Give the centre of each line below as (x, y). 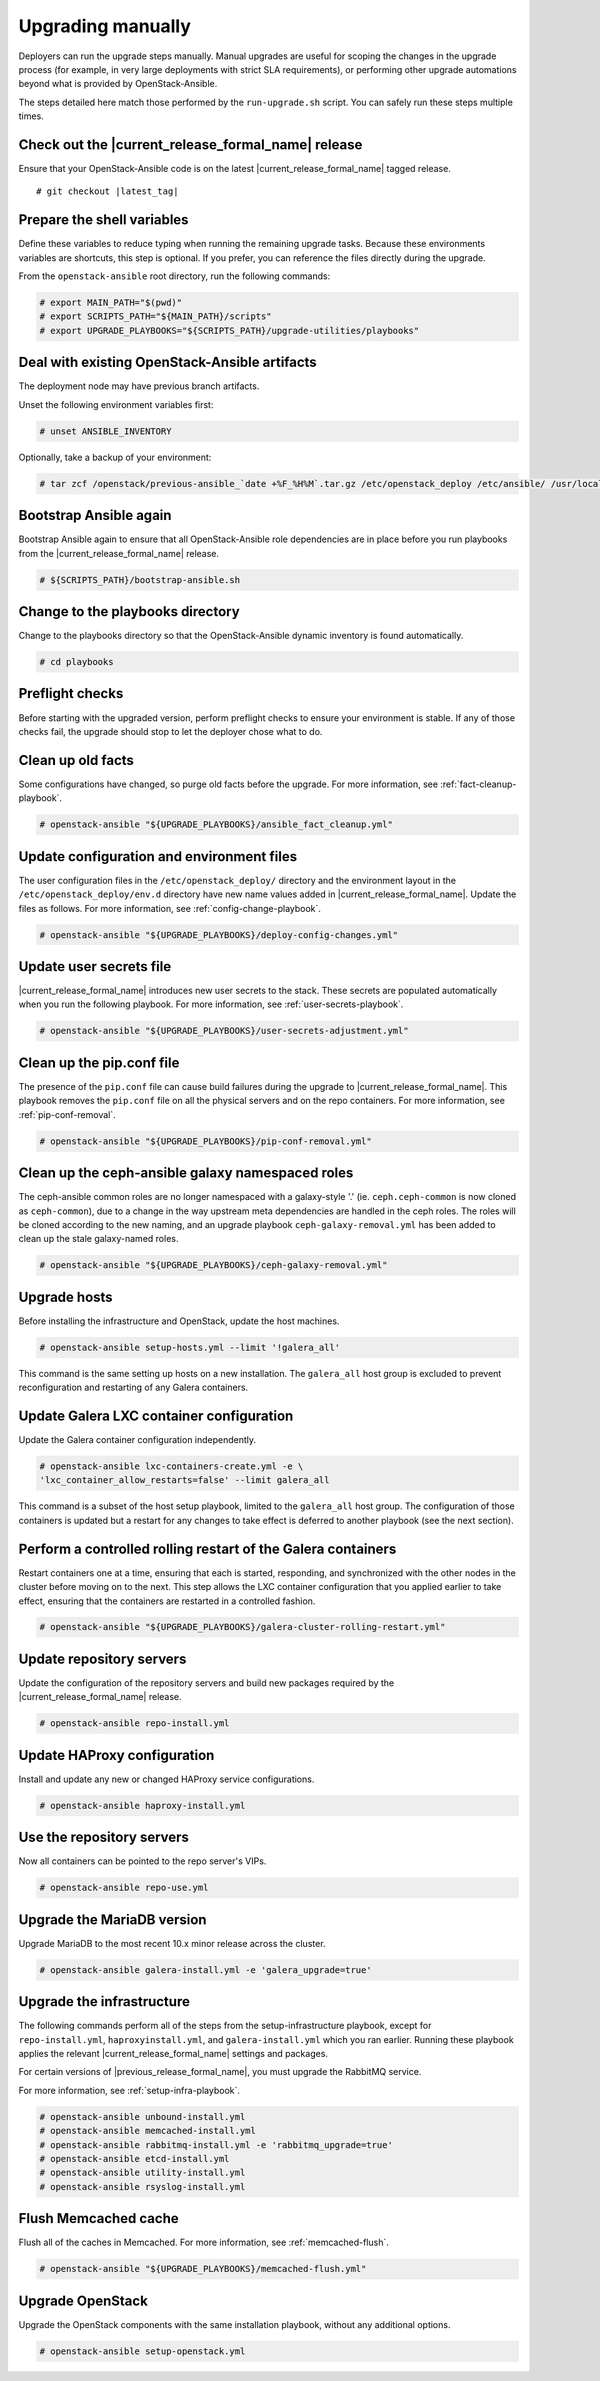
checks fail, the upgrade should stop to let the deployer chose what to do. (170, 731)
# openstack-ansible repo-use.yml (124, 1888)
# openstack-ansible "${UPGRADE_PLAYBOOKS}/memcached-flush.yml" (203, 2269)
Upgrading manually (105, 26)
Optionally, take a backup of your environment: (115, 457)
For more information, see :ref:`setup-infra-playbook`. (129, 2090)
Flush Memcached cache (98, 2218)
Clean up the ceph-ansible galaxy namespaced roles (186, 1173)
